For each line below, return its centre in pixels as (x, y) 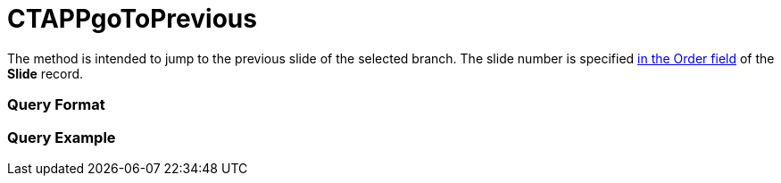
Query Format (56, 105)
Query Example (62, 137)
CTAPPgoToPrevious (132, 19)
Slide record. (46, 73)
